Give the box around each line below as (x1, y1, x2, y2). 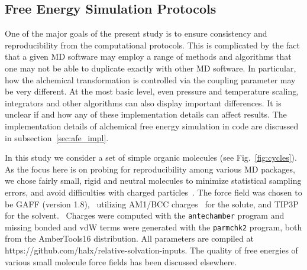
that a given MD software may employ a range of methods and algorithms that (5, 50, 292, 63)
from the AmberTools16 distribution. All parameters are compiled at (5, 232, 254, 245)
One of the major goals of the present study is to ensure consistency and (5, 27, 267, 40)
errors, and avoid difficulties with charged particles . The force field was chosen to (5, 186, 302, 198)
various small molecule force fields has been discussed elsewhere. (5, 255, 237, 268)
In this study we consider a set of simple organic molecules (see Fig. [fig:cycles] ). (5, 151, 297, 164)
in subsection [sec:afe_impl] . (5, 131, 109, 144)
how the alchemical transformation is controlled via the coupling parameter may (5, 73, 296, 86)
